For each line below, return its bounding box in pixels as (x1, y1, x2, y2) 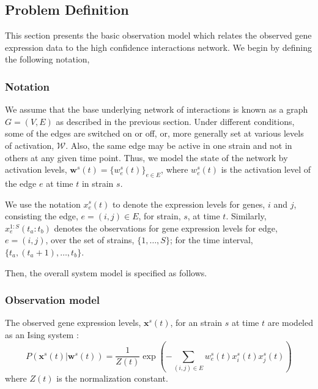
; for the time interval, (169, 233, 253, 246)
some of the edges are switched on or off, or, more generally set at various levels (5, 127, 304, 140)
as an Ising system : (5, 328, 79, 341)
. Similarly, (226, 210, 267, 222)
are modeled (267, 316, 314, 329)
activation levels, (5, 163, 67, 176)
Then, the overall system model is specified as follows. (5, 266, 207, 279)
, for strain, (138, 210, 181, 222)
